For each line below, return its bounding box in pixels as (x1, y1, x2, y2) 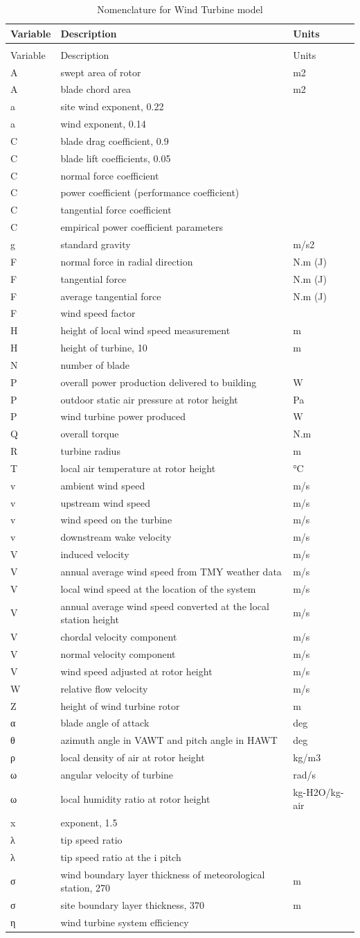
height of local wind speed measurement (60, 323, 231, 338)
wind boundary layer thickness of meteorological (60, 867, 265, 881)
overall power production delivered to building (60, 374, 257, 389)
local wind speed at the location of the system (60, 581, 256, 596)
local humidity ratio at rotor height (60, 791, 210, 806)
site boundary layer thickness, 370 (60, 898, 204, 912)
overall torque (60, 426, 119, 441)
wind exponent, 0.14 (60, 116, 146, 131)
